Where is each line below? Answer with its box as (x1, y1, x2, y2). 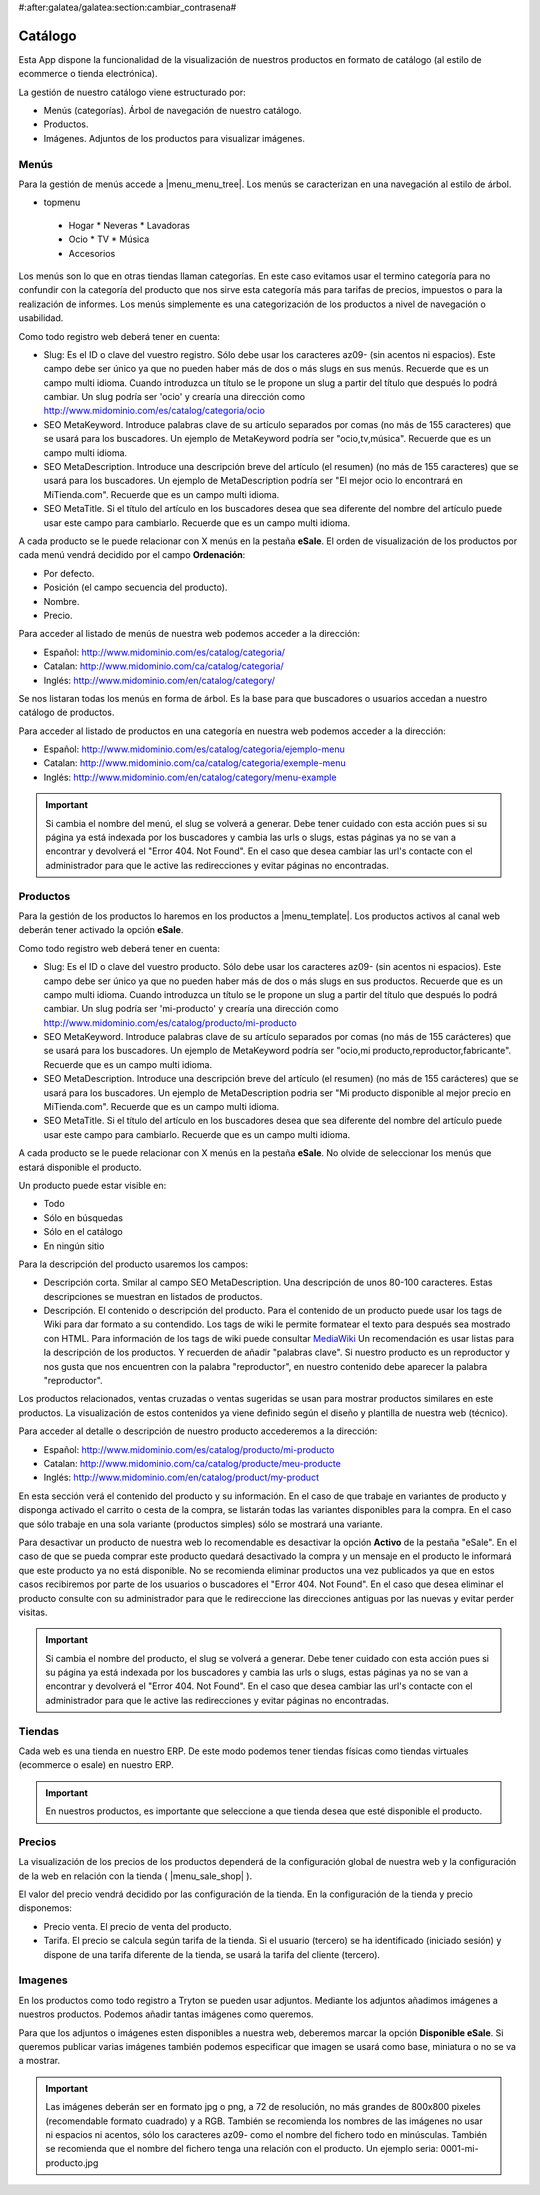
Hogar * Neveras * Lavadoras (68, 219, 190, 231)
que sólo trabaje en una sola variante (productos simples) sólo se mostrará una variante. (18, 1518, 384, 1530)
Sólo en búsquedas (43, 1211, 124, 1224)
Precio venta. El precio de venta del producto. (43, 1920, 232, 1932)
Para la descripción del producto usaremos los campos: (18, 1258, 249, 1270)
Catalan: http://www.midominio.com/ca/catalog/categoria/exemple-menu (43, 757, 347, 769)
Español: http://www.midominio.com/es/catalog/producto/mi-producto (43, 1443, 335, 1455)
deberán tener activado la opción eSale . (18, 924, 184, 936)
